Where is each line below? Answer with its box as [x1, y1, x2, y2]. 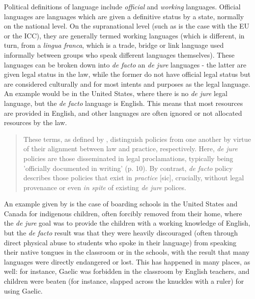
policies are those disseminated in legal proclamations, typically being [23, 153, 233, 163]
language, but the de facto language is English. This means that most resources [4, 98, 243, 108]
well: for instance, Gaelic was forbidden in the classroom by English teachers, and [4, 266, 250, 276]
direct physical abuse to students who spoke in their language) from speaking [4, 237, 237, 247]
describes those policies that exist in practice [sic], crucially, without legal [23, 172, 244, 183]
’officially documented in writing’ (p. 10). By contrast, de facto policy [23, 163, 233, 173]
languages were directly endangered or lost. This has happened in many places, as [4, 256, 251, 266]
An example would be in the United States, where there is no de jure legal [4, 88, 227, 99]
